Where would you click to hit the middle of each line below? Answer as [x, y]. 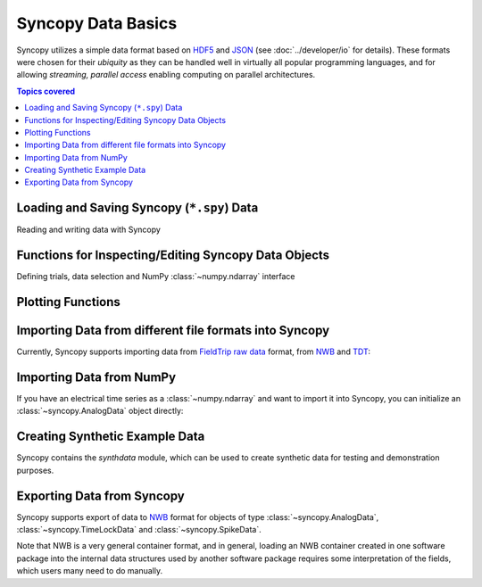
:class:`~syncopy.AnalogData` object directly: [100, 411]
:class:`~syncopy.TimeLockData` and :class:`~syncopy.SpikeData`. [139, 530]
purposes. [35, 470]
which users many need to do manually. [90, 571]
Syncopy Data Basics [97, 23]
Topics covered [46, 91]
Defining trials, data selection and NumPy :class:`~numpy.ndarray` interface [156, 277]
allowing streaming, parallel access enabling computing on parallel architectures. [166, 75]
